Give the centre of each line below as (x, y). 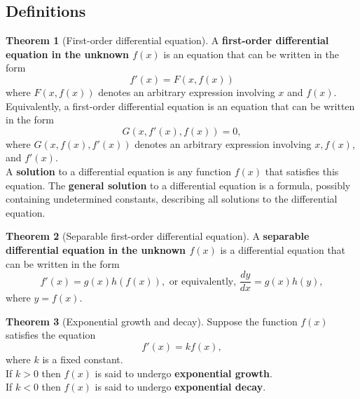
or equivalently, (203, 282)
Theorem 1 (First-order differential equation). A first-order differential (167, 40)
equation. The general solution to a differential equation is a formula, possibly (178, 185)
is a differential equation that (283, 249)
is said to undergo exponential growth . (184, 373)
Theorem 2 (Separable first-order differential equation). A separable (158, 236)
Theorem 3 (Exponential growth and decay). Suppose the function (152, 321)
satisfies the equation (51, 335)
